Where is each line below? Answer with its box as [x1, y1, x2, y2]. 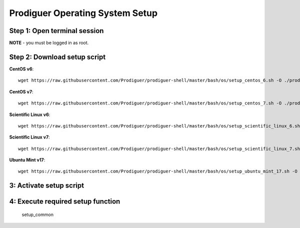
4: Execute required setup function [9, 197, 120, 206]
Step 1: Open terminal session [9, 26, 104, 35]
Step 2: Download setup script [9, 52, 106, 61]
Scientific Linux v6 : [9, 111, 50, 117]
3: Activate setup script [9, 181, 84, 190]
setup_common [21, 211, 53, 217]
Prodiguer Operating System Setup [9, 7, 157, 18]
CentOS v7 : [9, 88, 33, 94]
